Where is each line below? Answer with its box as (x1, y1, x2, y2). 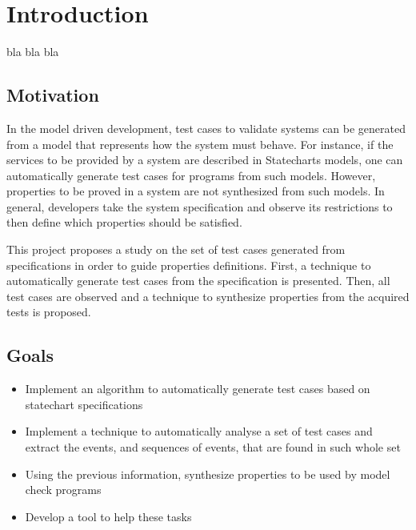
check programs (25, 481, 102, 498)
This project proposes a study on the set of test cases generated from (6, 241, 346, 258)
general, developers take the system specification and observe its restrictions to (6, 198, 393, 215)
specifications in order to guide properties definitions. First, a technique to (6, 256, 371, 273)
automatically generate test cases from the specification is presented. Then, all (6, 272, 390, 289)
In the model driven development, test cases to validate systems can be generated (6, 119, 406, 136)
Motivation (6, 82, 99, 107)
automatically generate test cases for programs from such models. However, (6, 167, 376, 183)
